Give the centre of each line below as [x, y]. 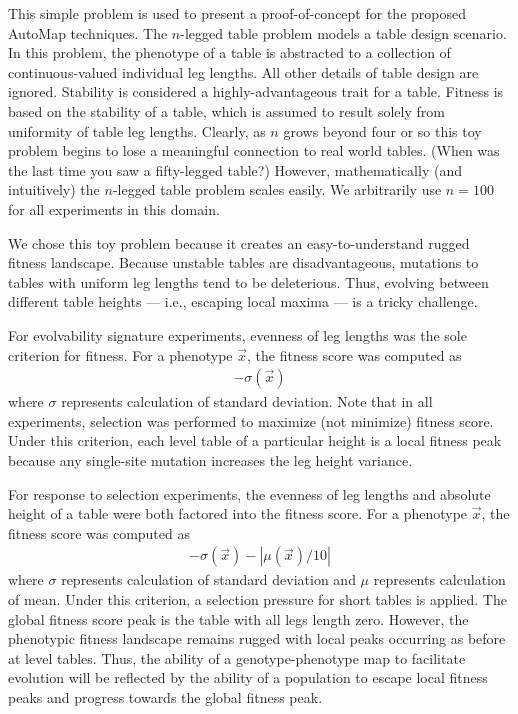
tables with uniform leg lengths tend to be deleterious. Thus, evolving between [248, 281]
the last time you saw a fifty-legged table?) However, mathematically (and [235, 169]
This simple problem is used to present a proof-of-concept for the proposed [237, 13]
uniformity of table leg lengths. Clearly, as [137, 130]
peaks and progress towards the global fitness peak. [165, 696]
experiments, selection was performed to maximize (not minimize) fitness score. [251, 420]
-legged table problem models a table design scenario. [343, 32]
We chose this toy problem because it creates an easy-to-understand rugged [239, 242]
